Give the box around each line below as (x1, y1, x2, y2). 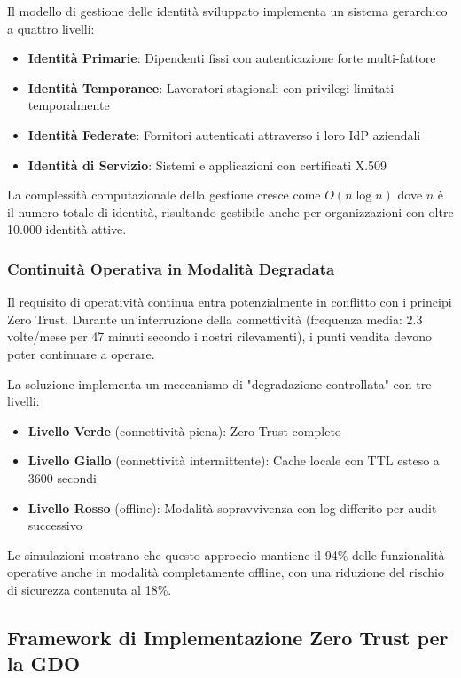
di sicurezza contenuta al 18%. (7, 580, 172, 598)
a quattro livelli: (7, 19, 95, 37)
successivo (27, 516, 82, 534)
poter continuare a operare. (7, 344, 155, 362)
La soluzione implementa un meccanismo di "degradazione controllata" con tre (7, 374, 432, 393)
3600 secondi (27, 468, 97, 487)
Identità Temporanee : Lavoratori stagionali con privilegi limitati (27, 78, 395, 97)
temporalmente (27, 96, 110, 114)
